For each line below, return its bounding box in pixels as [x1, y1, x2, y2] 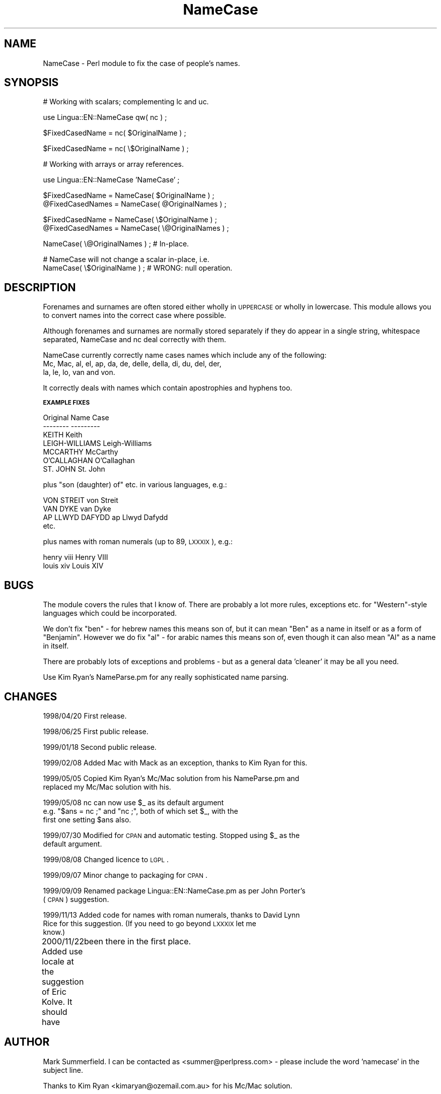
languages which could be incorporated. [43, 609, 177, 618]
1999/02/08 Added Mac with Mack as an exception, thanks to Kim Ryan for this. [43, 758, 308, 767]
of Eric [41, 986, 66, 997]
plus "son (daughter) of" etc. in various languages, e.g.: [43, 480, 227, 489]
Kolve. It [41, 996, 72, 1007]
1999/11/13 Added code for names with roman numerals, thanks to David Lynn [43, 910, 300, 919]
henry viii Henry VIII [43, 553, 108, 562]
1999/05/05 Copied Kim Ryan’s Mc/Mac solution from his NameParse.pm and [43, 774, 300, 783]
